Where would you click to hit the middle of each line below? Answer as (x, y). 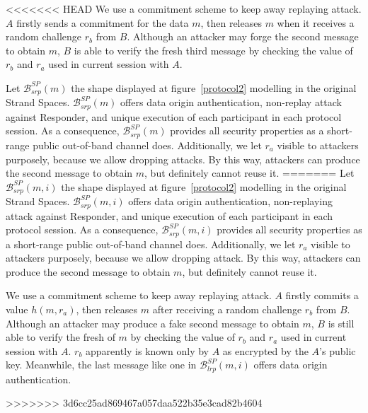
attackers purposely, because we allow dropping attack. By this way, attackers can (183, 258)
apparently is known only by (148, 350)
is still (341, 323)
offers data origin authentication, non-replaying (230, 201)
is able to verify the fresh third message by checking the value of (213, 50)
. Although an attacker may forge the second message (243, 36)
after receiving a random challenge (227, 309)
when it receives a (316, 22)
